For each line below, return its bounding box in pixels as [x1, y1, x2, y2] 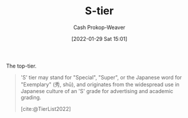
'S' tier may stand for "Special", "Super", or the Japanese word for [20, 74, 182, 81]
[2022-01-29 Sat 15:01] [71, 35, 128, 42]
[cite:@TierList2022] [20, 105, 71, 112]
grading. [20, 94, 41, 101]
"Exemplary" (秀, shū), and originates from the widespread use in [20, 81, 180, 88]
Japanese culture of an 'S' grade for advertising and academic [20, 87, 173, 94]
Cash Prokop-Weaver [73, 24, 126, 31]
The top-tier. [6, 62, 37, 69]
